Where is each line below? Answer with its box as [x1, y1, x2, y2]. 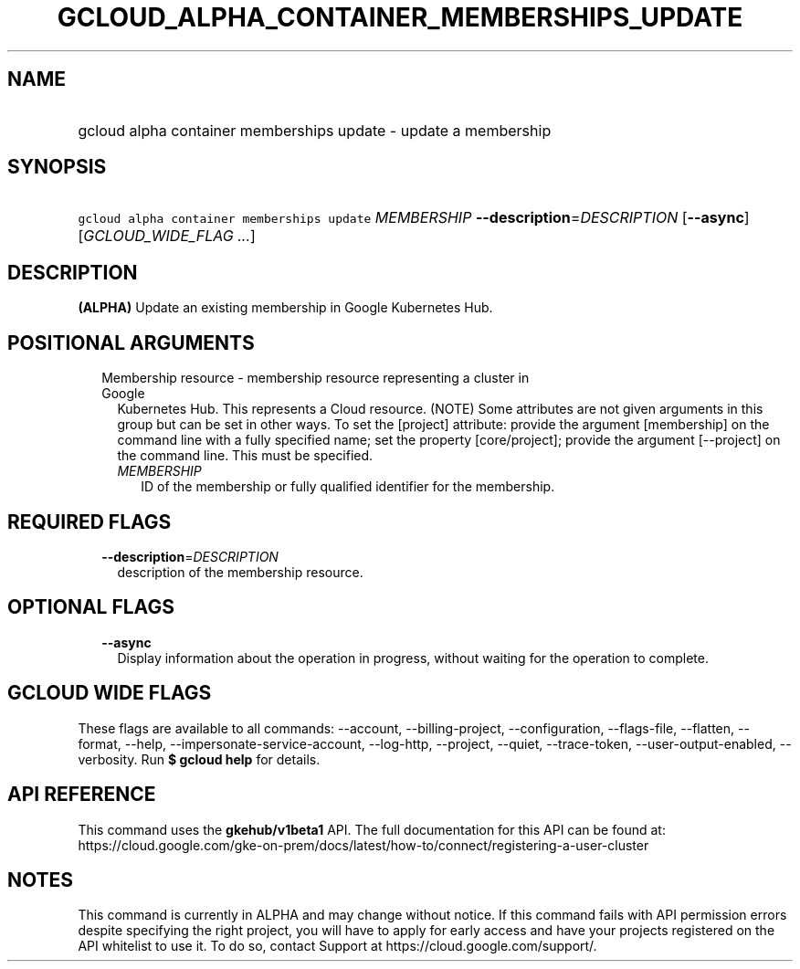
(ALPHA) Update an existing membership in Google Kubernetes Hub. [78, 300, 493, 316]
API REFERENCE [7, 783, 156, 806]
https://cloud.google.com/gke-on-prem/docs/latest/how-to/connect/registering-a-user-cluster [78, 837, 649, 853]
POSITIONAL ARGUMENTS [7, 331, 255, 354]
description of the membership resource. [117, 563, 363, 580]
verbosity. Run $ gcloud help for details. [78, 751, 321, 767]
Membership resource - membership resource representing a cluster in [101, 370, 530, 386]
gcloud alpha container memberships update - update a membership [78, 121, 552, 140]
